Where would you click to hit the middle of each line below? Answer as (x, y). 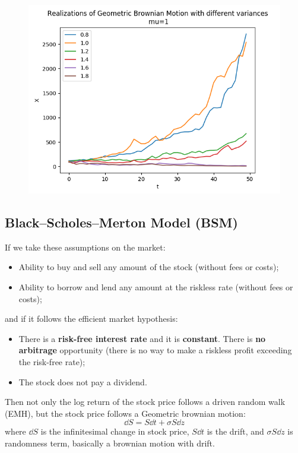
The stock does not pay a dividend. (83, 381)
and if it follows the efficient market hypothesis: (91, 319)
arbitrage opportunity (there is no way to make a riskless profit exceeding (155, 350)
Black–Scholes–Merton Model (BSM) (121, 222)
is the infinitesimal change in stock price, (115, 431)
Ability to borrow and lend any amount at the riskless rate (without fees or (156, 286)
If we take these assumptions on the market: (85, 247)
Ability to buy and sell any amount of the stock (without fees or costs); (149, 267)
